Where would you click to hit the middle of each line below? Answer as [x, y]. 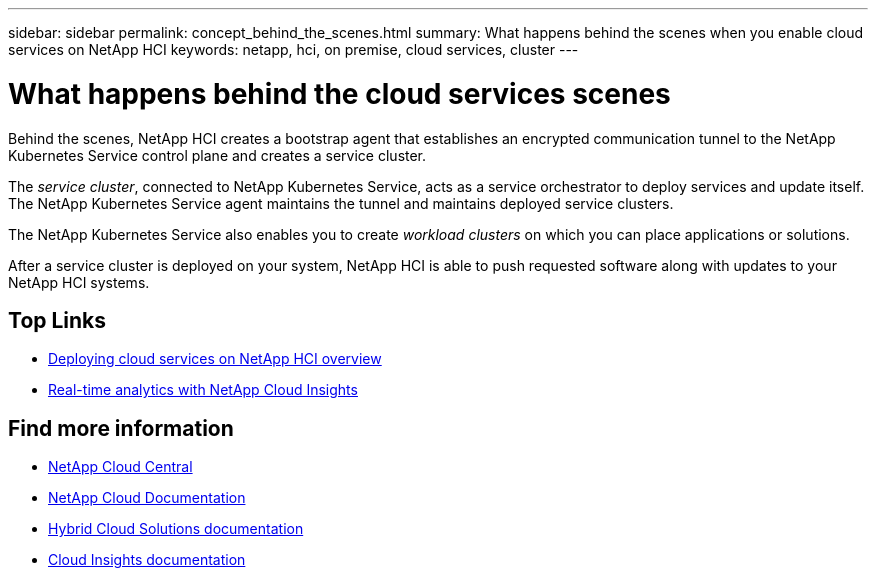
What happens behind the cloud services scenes [339, 93]
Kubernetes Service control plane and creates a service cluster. [217, 155]
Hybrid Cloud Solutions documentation [176, 529]
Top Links [57, 320]
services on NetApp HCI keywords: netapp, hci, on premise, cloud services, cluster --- [293, 49]
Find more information [121, 428]
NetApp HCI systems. [79, 282]
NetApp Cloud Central [120, 467]
